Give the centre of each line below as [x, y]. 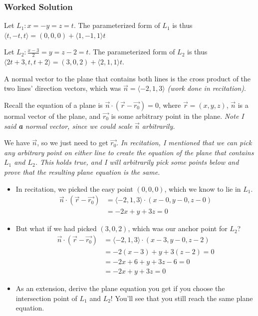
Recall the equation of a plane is [53, 105]
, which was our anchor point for [178, 228]
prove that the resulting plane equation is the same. [82, 171]
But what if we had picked [56, 228]
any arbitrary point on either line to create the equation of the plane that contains [129, 152]
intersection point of [46, 298]
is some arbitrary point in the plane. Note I [177, 116]
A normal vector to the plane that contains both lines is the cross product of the [128, 78]
